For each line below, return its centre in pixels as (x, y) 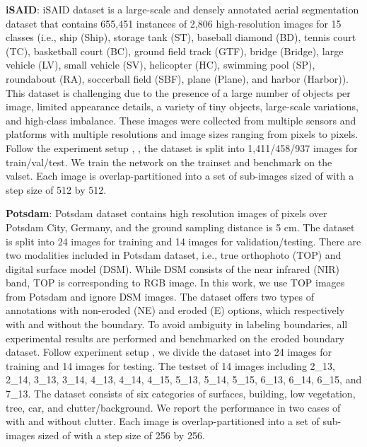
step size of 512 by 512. (56, 189)
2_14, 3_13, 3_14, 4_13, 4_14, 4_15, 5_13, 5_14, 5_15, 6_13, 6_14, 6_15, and (184, 379)
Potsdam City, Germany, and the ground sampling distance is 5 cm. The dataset (180, 227)
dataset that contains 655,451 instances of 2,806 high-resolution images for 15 (174, 23)
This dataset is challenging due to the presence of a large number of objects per (178, 92)
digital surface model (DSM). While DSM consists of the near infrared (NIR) (173, 268)
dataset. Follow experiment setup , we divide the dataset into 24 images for (169, 352)
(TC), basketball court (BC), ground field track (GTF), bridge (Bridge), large (175, 51)
